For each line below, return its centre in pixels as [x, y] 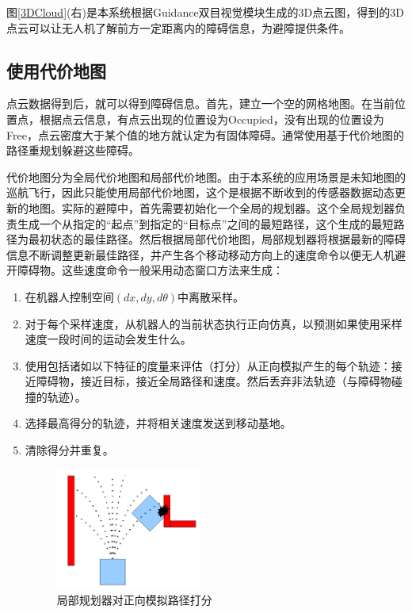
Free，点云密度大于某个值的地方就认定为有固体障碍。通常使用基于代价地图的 [205, 134]
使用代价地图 [56, 70]
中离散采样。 [211, 296]
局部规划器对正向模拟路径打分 [134, 600]
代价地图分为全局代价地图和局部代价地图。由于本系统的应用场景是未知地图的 [206, 176]
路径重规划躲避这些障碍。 [73, 150]
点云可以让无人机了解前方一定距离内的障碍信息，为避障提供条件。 [178, 27]
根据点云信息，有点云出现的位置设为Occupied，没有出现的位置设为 [212, 119]
